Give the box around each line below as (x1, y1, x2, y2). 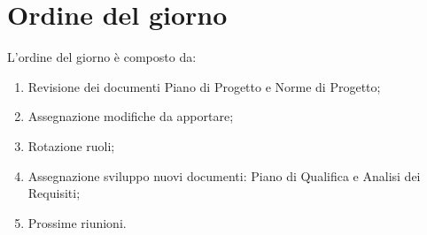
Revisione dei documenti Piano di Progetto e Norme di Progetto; (27, 77, 381, 95)
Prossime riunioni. (27, 213, 127, 231)
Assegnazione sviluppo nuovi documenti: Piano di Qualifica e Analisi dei (27, 166, 421, 185)
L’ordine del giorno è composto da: (7, 48, 197, 66)
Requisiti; (27, 184, 81, 202)
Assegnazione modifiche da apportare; (27, 107, 234, 125)
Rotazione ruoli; (27, 136, 115, 155)
